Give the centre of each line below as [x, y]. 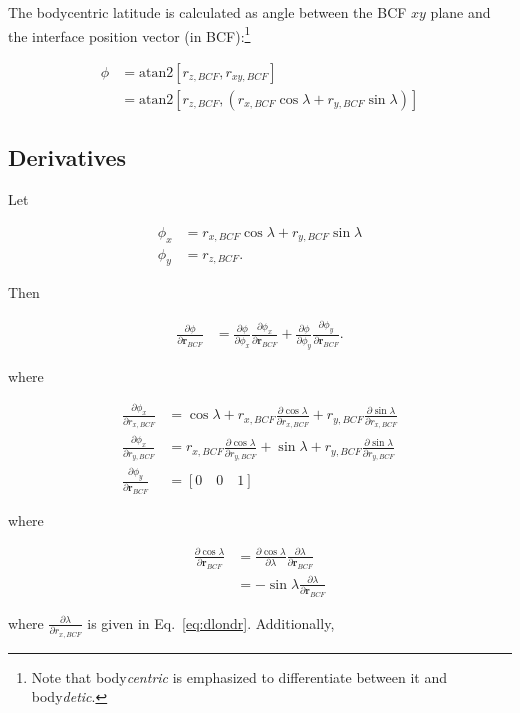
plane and [460, 12]
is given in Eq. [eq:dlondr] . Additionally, [211, 622]
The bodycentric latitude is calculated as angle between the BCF [207, 12]
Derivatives [67, 157]
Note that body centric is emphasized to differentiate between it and [239, 676]
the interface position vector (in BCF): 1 [129, 34]
